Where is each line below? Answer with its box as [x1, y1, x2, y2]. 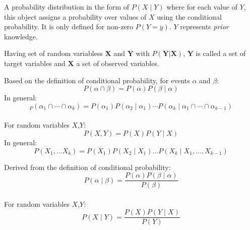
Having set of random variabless [4, 48, 103, 59]
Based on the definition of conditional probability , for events [4, 75, 190, 85]
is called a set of [196, 48, 246, 59]
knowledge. [4, 31, 38, 41]
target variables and [4, 57, 66, 68]
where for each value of [166, 2, 238, 12]
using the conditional [157, 11, 222, 22]
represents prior [180, 21, 229, 32]
